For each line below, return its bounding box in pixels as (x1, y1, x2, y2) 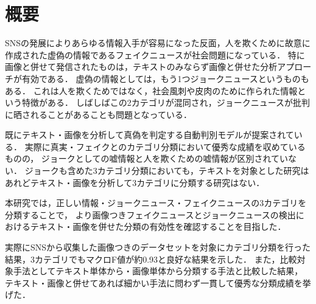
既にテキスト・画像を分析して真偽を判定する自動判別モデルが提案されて (5, 128, 294, 141)
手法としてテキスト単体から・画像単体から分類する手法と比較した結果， (13, 264, 303, 277)
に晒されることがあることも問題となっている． (5, 108, 192, 120)
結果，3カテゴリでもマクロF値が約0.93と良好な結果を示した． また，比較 (5, 252, 297, 265)
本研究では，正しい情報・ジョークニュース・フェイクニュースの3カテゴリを (5, 196, 307, 209)
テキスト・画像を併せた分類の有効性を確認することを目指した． (30, 220, 286, 233)
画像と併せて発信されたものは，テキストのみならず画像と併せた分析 (5, 60, 278, 73)
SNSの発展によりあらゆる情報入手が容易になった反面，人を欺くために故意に (5, 36, 311, 49)
